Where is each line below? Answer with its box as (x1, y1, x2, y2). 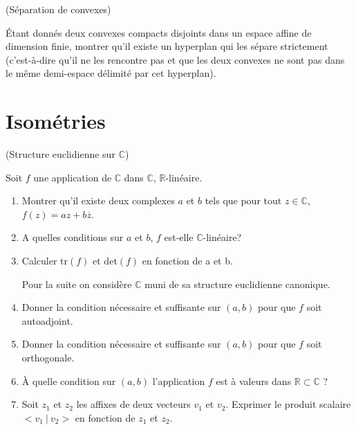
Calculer (21, 253, 57, 268)
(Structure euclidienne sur (6, 147, 115, 161)
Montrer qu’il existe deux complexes (21, 193, 175, 208)
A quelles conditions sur (21, 230, 124, 244)
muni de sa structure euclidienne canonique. (144, 276, 330, 291)
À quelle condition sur (21, 373, 116, 388)
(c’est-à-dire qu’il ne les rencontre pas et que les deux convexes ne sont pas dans (6, 52, 345, 66)
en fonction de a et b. (142, 253, 233, 268)
